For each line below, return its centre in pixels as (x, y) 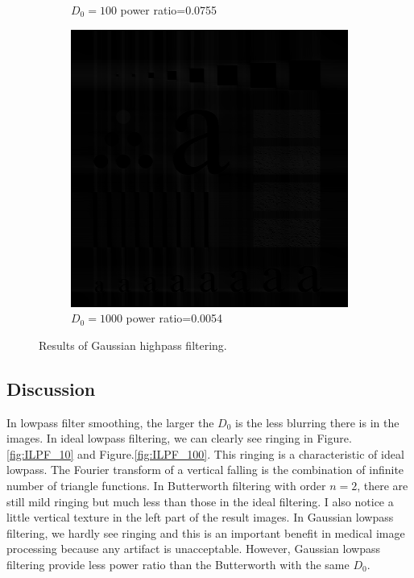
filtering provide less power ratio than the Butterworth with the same (178, 564)
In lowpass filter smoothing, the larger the (110, 422)
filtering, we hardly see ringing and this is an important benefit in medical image (206, 532)
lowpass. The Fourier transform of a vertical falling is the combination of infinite (205, 470)
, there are (383, 485)
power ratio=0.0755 (169, 10)
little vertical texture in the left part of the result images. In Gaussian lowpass (200, 517)
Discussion (51, 388)
